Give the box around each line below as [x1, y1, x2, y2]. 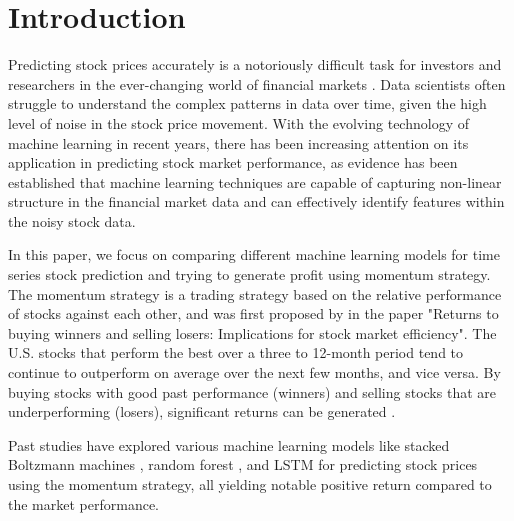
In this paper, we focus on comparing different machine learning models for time [8, 244, 500, 265]
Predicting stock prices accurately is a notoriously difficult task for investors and [8, 54, 502, 75]
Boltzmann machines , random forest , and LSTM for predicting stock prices [8, 454, 478, 475]
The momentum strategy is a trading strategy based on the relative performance [8, 283, 502, 304]
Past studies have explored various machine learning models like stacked [8, 434, 450, 455]
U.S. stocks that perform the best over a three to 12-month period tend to [8, 342, 464, 363]
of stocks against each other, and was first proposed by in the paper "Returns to [8, 303, 499, 324]
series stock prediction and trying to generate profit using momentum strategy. [8, 264, 491, 285]
